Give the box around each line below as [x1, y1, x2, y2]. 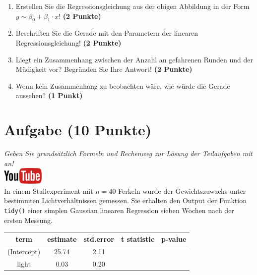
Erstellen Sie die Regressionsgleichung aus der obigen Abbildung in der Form [15, 1, 250, 11]
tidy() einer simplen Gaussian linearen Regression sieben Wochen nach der [4, 205, 234, 215]
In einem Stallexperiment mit [4, 185, 93, 196]
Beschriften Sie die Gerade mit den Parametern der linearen [15, 28, 198, 38]
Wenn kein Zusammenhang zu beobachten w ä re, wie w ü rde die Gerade [15, 80, 230, 91]
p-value [161, 233, 187, 244]
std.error [83, 233, 114, 244]
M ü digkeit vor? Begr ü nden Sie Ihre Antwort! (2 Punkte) [15, 64, 193, 74]
